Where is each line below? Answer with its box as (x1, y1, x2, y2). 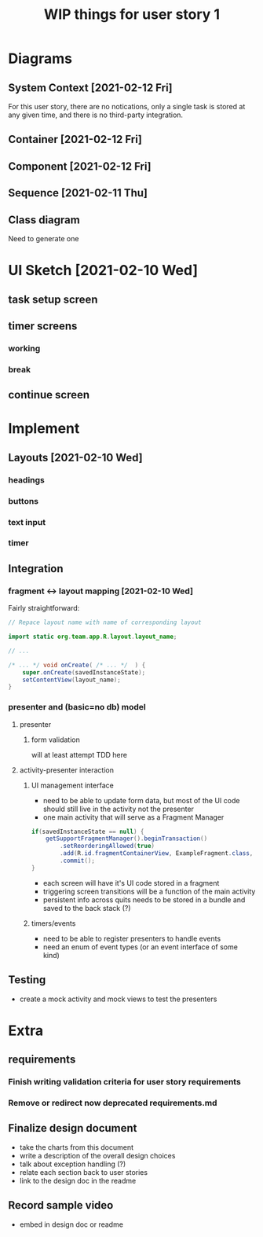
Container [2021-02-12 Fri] (8, 133, 143, 146)
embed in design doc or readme (19, 1220, 124, 1229)
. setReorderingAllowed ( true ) (59, 842, 155, 850)
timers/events (31, 918, 76, 928)
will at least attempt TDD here (31, 750, 128, 759)
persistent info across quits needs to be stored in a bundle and (42, 894, 246, 905)
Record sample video (8, 1198, 114, 1212)
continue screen (8, 388, 90, 402)
